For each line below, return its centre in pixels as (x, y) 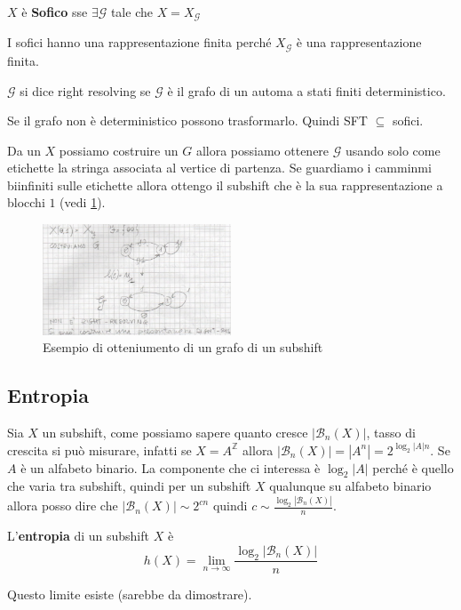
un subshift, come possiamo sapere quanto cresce (175, 432)
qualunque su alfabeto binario (350, 486)
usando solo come (393, 150)
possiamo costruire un (119, 150)
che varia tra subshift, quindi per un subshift (129, 486)
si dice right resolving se (85, 90)
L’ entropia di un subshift (78, 536)
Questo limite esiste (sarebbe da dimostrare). (130, 594)
